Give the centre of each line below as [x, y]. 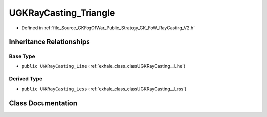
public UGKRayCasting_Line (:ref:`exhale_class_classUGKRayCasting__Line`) [104, 66]
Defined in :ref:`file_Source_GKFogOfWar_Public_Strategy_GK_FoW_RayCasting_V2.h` [108, 28]
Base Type [22, 56]
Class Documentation [43, 103]
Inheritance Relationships [49, 42]
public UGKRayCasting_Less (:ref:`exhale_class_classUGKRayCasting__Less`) [104, 89]
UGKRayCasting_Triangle [62, 13]
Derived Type [25, 79]
